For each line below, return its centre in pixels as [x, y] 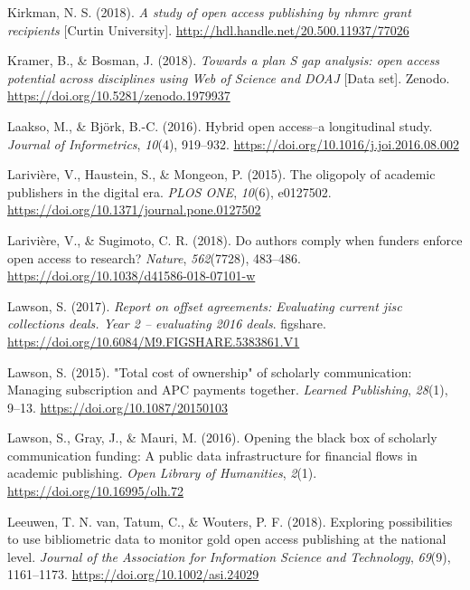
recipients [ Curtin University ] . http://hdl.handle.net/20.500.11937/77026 [208, 29]
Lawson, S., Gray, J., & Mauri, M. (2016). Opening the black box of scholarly [222, 438]
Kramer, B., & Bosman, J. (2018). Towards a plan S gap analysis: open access [224, 60]
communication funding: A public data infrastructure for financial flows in [212, 455]
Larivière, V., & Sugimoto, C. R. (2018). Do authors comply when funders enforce [235, 239]
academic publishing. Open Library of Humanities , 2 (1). [162, 473]
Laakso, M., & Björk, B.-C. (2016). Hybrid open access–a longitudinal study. [220, 125]
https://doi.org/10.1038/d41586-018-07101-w [132, 276]
